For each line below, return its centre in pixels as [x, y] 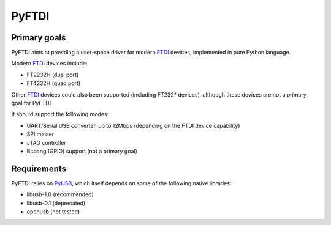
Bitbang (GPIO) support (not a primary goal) [82, 151]
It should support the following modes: [60, 114]
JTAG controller [47, 142]
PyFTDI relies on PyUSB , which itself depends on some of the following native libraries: [121, 183]
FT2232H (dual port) [53, 75]
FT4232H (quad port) [54, 83]
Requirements [39, 168]
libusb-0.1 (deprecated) [56, 203]
